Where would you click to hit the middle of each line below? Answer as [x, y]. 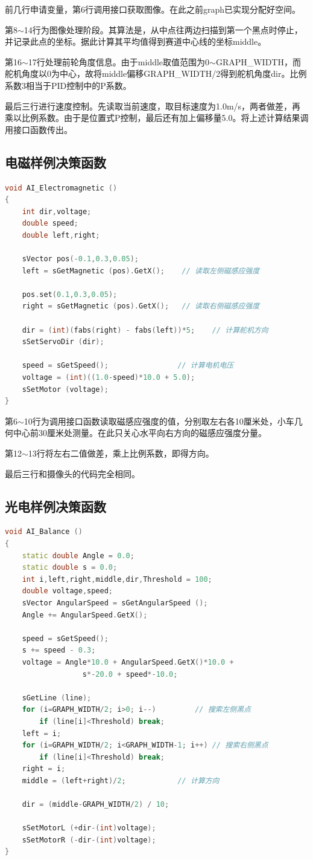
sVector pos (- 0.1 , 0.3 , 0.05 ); [80, 259]
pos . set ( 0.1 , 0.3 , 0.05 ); [70, 294]
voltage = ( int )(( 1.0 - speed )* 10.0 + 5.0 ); [109, 378]
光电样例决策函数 [55, 506]
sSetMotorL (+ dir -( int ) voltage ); [89, 828]
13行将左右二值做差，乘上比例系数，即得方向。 [121, 453]
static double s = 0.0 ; [70, 568]
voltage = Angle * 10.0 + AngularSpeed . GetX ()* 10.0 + [128, 662]
